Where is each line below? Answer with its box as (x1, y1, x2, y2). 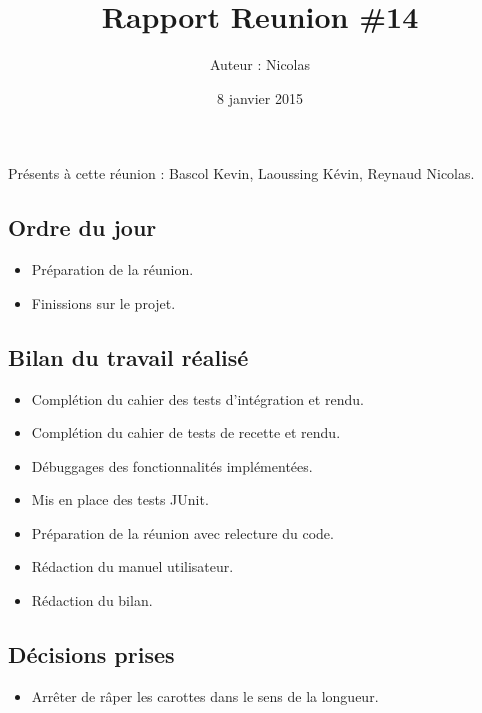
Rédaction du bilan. (31, 590, 153, 611)
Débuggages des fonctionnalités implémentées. (31, 455, 313, 476)
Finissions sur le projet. (31, 292, 176, 313)
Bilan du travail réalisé (8, 341, 249, 372)
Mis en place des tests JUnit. (31, 489, 209, 510)
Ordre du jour (8, 212, 157, 243)
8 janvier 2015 (217, 87, 303, 108)
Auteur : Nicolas (209, 54, 311, 75)
